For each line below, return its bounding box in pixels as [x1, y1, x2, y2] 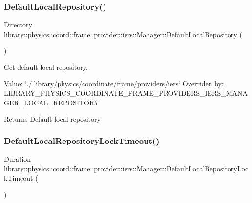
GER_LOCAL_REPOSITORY [4, 97, 99, 107]
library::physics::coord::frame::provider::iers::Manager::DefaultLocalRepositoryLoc [4, 163, 249, 173]
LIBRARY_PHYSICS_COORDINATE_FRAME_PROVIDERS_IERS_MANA [4, 88, 248, 98]
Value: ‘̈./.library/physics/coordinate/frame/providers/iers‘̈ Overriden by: [4, 78, 224, 88]
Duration [4, 154, 31, 164]
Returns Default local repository [4, 114, 101, 124]
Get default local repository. [4, 62, 88, 72]
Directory [4, 20, 32, 30]
